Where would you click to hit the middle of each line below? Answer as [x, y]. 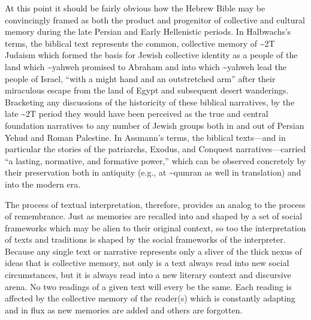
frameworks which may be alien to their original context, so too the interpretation [155, 227]
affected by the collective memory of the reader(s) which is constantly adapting [150, 298]
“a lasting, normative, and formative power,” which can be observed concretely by [155, 160]
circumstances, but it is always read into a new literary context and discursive [148, 275]
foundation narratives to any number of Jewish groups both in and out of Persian [155, 125]
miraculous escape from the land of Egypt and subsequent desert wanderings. [147, 90]
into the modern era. [43, 184]
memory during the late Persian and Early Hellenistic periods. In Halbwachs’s [148, 31]
